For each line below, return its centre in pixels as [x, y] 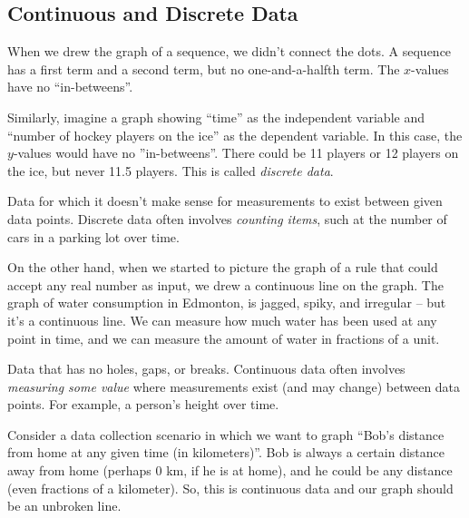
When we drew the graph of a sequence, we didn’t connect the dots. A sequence [230, 51]
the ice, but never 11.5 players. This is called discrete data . [171, 170]
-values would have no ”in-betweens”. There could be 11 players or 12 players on [236, 153]
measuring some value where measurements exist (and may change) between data [234, 386]
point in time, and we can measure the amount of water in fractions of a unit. [224, 338]
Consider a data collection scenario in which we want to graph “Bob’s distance [226, 434]
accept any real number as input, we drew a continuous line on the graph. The [225, 284]
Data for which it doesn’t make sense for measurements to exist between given [225, 201]
